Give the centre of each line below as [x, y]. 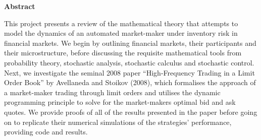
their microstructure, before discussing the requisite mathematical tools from [123, 53]
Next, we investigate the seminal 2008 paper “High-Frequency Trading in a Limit [129, 72]
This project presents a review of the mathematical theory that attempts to [121, 23]
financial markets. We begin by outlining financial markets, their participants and [130, 43]
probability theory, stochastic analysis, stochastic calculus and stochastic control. [129, 62]
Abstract [20, 6]
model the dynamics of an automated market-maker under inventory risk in [121, 33]
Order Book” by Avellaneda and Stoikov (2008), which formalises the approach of [130, 82]
